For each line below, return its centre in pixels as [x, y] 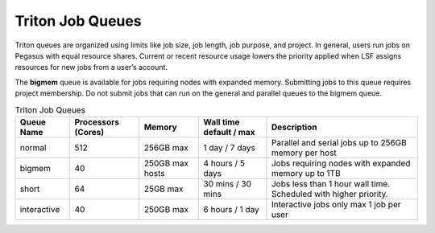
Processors [97, 122]
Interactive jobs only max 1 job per [336, 204]
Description [294, 127]
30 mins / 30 [228, 183]
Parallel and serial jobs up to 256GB [339, 142]
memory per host [304, 153]
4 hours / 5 [224, 163]
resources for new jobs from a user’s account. [91, 67]
